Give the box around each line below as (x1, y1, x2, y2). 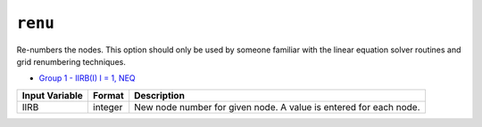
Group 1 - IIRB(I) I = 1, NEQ (38, 73, 136, 83)
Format (92, 89, 124, 101)
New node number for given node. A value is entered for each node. (134, 100, 420, 113)
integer (92, 100, 123, 113)
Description (134, 89, 185, 101)
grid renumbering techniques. (16, 56, 127, 67)
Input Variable (21, 89, 84, 101)
